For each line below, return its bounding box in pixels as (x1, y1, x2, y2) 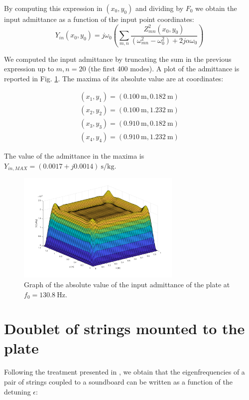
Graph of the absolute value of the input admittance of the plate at (24, 279, 230, 289)
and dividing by (135, 3, 184, 13)
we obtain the (195, 3, 237, 13)
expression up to (4, 63, 54, 74)
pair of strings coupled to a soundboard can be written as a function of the (4, 377, 233, 387)
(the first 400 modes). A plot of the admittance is (88, 63, 240, 74)
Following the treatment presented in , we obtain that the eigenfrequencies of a (4, 367, 245, 377)
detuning (4, 386, 31, 397)
